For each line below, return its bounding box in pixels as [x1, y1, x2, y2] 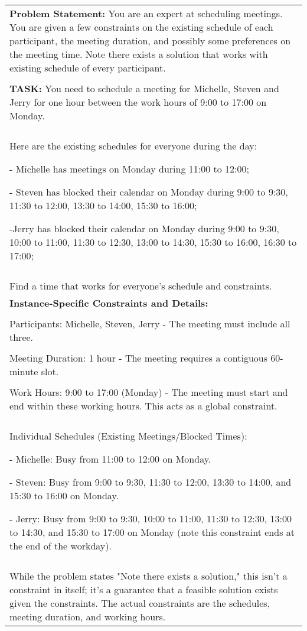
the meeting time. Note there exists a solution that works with [9, 47, 268, 61]
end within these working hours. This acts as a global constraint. [9, 399, 277, 412]
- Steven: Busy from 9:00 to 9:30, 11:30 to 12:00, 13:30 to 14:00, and [9, 475, 292, 489]
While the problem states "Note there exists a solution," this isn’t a [9, 569, 288, 583]
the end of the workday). [9, 539, 112, 552]
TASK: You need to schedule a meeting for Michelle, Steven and [9, 82, 279, 95]
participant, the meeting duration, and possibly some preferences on [9, 34, 291, 47]
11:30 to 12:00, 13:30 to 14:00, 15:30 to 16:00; [9, 199, 197, 212]
